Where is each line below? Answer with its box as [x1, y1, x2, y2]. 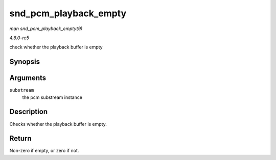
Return [9, 134, 32, 143]
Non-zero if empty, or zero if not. [9, 148, 79, 154]
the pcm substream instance [22, 94, 83, 100]
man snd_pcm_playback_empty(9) [9, 25, 83, 32]
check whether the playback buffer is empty [9, 44, 103, 50]
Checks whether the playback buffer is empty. [9, 121, 107, 127]
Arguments [9, 74, 47, 83]
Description [9, 108, 48, 116]
